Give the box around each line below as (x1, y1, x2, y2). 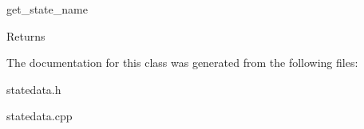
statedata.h (6, 80, 61, 97)
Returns (6, 27, 45, 44)
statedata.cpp (6, 107, 73, 124)
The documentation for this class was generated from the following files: (6, 54, 358, 71)
